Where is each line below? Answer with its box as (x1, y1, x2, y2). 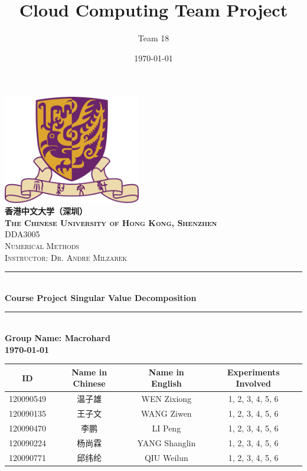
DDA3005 (5, 228, 40, 240)
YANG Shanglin (137, 436, 196, 449)
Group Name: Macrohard (5, 332, 110, 344)
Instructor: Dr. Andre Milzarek (5, 251, 128, 263)
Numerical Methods (5, 240, 79, 252)
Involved (236, 377, 271, 390)
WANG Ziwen (141, 407, 192, 419)
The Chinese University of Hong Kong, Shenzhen (5, 216, 217, 228)
